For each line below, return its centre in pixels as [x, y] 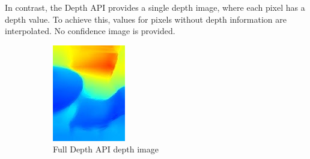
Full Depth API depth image [106, 149]
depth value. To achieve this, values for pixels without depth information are [146, 19]
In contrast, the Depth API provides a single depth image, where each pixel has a [155, 7]
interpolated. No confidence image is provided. [90, 31]
